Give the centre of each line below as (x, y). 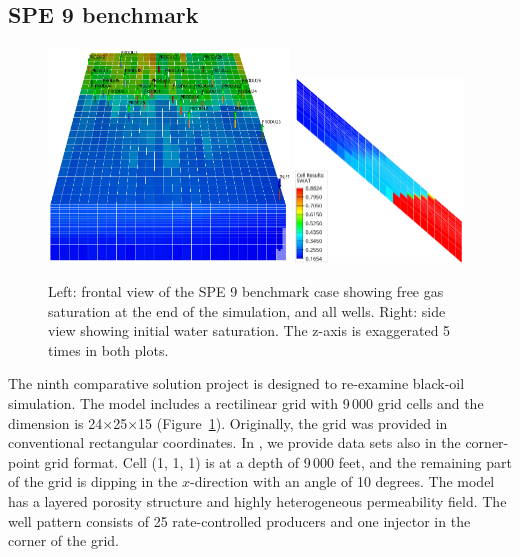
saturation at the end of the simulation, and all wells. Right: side (247, 310)
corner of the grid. (63, 540)
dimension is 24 (55, 422)
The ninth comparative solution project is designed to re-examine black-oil (236, 383)
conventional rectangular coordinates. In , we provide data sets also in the (234, 442)
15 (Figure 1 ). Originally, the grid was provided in (293, 422)
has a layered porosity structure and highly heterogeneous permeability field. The (257, 500)
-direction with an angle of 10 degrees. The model (342, 481)
